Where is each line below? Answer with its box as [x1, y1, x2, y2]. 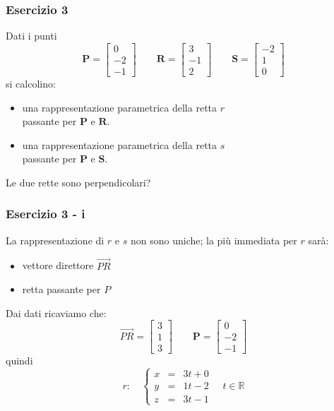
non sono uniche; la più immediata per [130, 232, 297, 247]
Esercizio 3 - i [6, 205, 85, 222]
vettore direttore [22, 258, 94, 273]
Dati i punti [6, 28, 57, 43]
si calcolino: [6, 76, 56, 90]
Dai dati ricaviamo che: [6, 305, 107, 320]
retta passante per [22, 282, 101, 297]
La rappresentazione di [6, 232, 105, 247]
